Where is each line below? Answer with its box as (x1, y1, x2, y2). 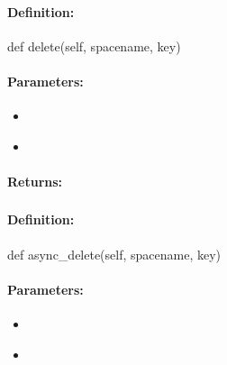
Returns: (7, 171, 63, 190)
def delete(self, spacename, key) (7, 36, 181, 55)
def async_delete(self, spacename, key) (7, 244, 222, 263)
